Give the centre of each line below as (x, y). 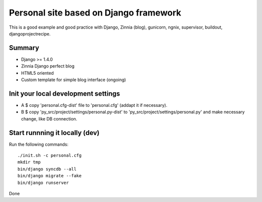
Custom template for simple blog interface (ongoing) (74, 80)
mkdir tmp (29, 162)
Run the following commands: (39, 144)
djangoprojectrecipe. (30, 34)
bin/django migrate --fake (50, 176)
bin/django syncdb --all (47, 169)
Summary (24, 48)
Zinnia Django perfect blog (48, 66)
